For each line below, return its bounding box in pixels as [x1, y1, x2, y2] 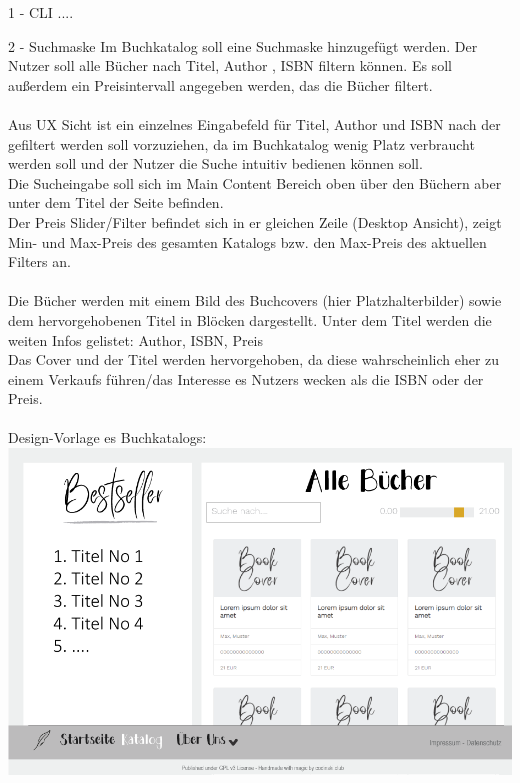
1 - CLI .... [8, 2, 74, 22]
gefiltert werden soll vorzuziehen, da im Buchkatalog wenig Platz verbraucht [8, 133, 475, 154]
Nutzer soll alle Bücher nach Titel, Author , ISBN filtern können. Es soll [8, 55, 452, 76]
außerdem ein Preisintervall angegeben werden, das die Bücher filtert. [8, 74, 433, 95]
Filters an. [8, 251, 71, 272]
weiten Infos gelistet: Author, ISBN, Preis [8, 329, 264, 350]
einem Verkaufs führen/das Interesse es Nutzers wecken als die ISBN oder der [8, 368, 484, 389]
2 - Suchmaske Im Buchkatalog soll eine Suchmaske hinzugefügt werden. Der [8, 35, 478, 56]
